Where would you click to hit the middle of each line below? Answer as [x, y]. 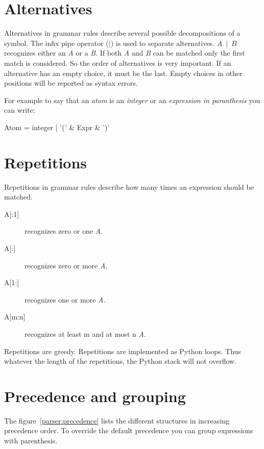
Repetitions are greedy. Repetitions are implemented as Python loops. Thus [123, 351]
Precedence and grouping [95, 396]
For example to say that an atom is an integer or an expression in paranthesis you [132, 100]
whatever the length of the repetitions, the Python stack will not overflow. [121, 361]
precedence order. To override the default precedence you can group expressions [129, 430]
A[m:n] [15, 317]
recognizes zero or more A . [66, 265]
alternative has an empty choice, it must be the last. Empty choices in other [123, 73]
